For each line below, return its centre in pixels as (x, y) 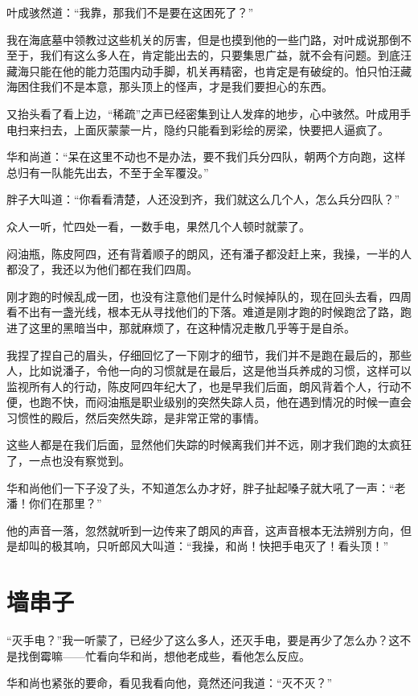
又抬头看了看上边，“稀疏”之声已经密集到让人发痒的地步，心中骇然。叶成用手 (209, 113)
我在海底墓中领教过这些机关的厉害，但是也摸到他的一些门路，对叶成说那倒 (203, 39)
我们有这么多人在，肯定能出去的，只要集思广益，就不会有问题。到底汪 (225, 55)
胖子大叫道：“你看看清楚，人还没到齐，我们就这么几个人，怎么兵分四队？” (203, 199)
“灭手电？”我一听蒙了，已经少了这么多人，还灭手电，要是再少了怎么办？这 (203, 640)
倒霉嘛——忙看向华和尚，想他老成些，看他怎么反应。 (169, 655)
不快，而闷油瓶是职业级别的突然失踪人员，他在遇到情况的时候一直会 (231, 402)
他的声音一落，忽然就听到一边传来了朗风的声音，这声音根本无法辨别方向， (203, 530)
